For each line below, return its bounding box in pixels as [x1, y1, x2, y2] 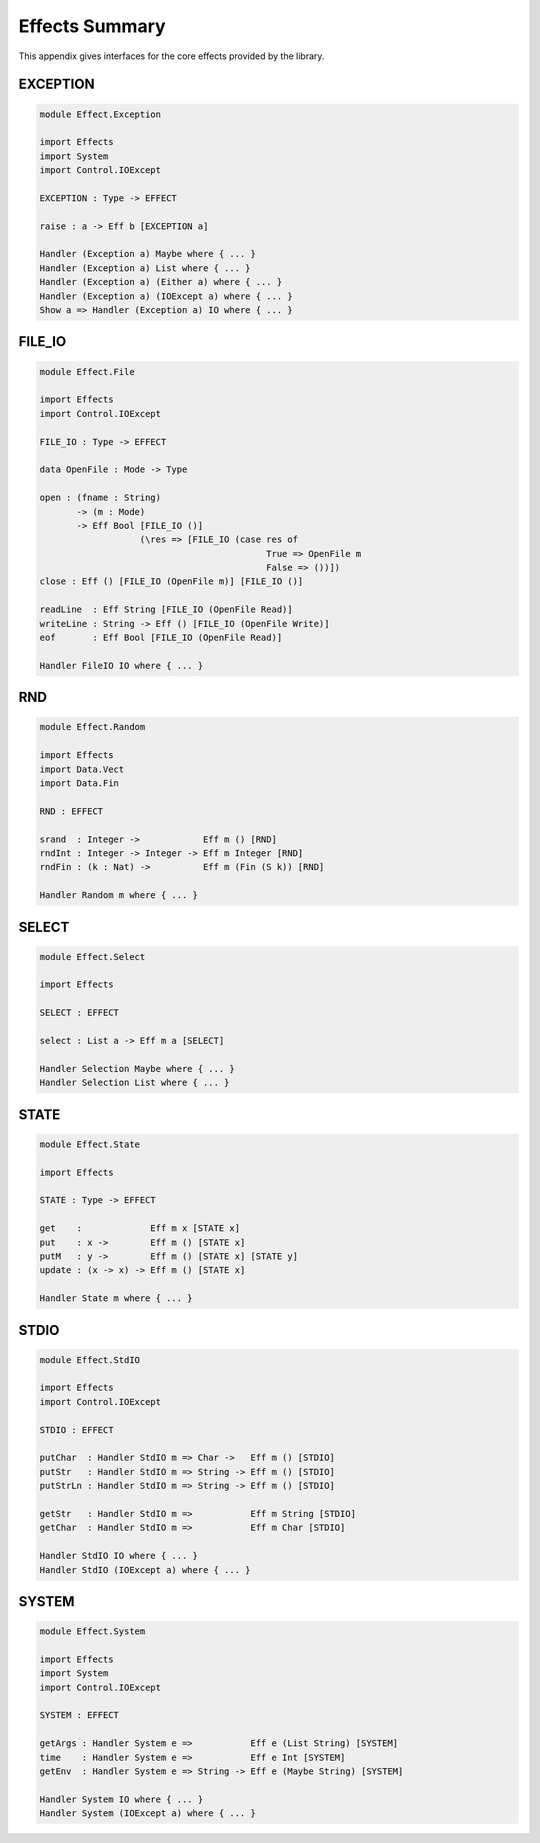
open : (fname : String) [39, 492, 162, 504]
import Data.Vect [39, 763, 125, 775]
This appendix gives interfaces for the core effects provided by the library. [18, 50, 325, 62]
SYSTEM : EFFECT [39, 1710, 120, 1721]
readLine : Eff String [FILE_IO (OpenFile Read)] [39, 604, 294, 615]
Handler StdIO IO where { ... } [39, 1550, 199, 1562]
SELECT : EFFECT [39, 1007, 120, 1019]
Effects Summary [18, 15, 166, 37]
